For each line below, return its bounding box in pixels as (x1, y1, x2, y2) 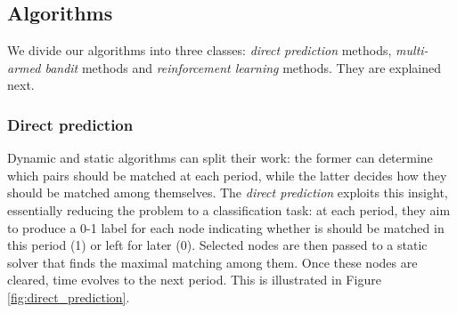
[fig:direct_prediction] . (7, 287, 130, 306)
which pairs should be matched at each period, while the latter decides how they (7, 165, 447, 184)
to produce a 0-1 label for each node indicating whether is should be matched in (7, 218, 445, 237)
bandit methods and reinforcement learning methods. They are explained (45, 58, 442, 76)
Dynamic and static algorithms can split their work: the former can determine (7, 148, 433, 167)
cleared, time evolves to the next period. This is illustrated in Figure (7, 270, 381, 289)
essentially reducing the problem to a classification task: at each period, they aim (7, 200, 451, 219)
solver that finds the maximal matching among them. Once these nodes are (7, 253, 418, 271)
